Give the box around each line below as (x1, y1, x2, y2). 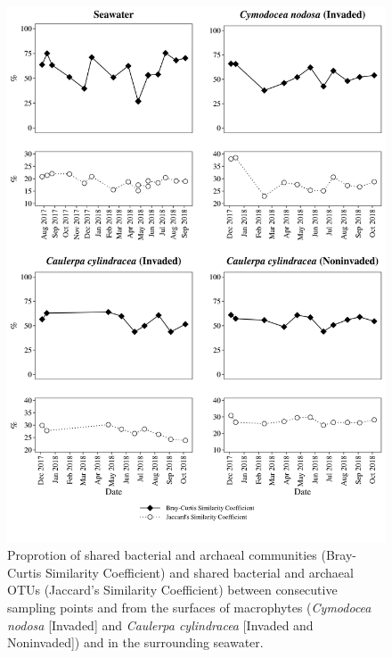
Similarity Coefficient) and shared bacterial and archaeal (45, 562, 354, 581)
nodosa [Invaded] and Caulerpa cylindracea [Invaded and (7, 615, 314, 634)
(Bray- (321, 546, 357, 564)
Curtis (7, 562, 42, 581)
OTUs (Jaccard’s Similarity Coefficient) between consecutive (7, 580, 338, 599)
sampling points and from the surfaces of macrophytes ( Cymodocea (7, 598, 372, 617)
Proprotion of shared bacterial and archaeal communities (7, 546, 317, 564)
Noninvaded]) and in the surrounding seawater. (7, 633, 264, 652)
